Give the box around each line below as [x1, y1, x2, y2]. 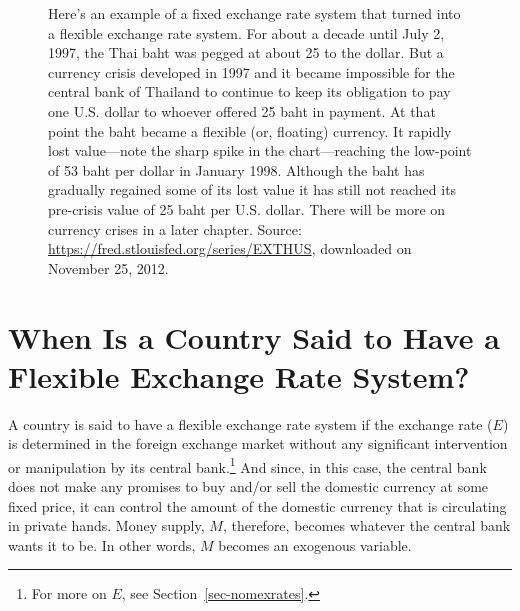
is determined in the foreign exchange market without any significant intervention [8, 433, 508, 454]
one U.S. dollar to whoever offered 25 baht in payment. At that [48, 100, 436, 121]
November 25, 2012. [48, 257, 169, 278]
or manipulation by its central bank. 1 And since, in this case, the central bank [8, 453, 487, 477]
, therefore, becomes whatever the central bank [222, 515, 511, 536]
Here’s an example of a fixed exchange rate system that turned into [48, 3, 461, 23]
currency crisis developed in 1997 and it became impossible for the [48, 61, 455, 82]
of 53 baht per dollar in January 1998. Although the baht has [48, 159, 425, 180]
